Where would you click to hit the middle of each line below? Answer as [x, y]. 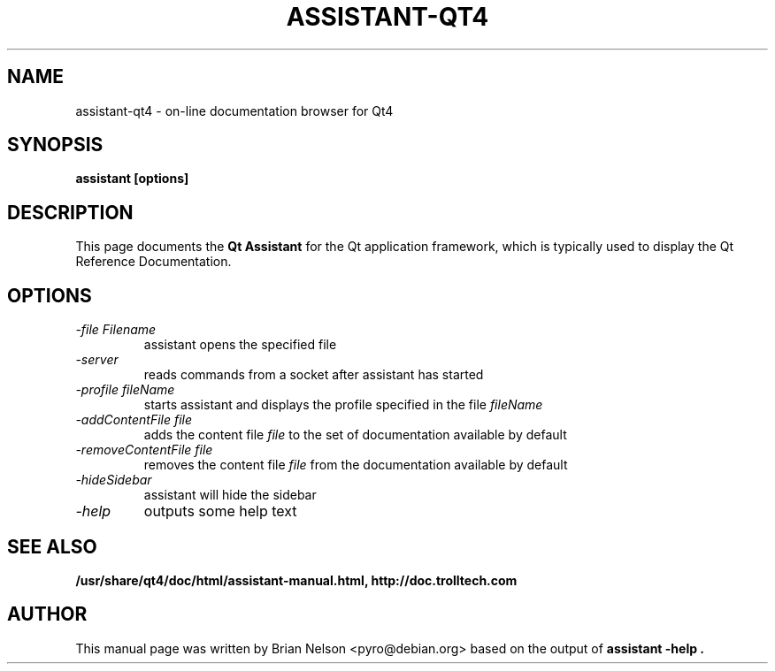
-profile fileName [125, 390]
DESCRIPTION [70, 212]
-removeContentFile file [144, 450]
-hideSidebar [114, 480]
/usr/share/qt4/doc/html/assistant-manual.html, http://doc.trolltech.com [296, 580]
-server [97, 360]
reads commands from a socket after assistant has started [314, 375]
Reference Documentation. [153, 262]
